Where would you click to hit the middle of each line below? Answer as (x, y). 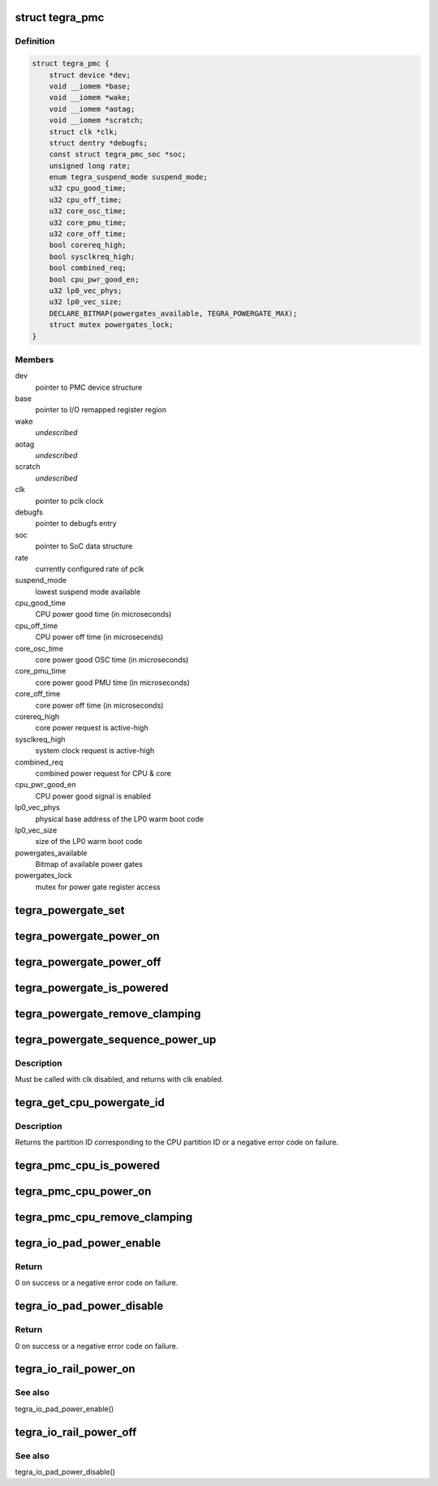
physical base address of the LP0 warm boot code (120, 819)
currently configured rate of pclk (90, 569)
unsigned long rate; (90, 166)
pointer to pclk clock (70, 501)
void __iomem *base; (90, 86)
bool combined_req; (88, 268)
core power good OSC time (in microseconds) (112, 660)
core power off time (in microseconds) (99, 705)
